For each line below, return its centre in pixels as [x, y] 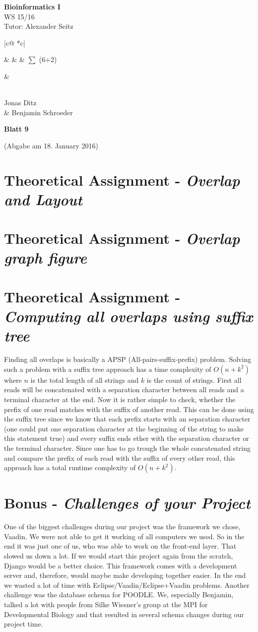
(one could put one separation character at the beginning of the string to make [124, 428]
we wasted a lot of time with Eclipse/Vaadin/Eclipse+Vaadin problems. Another [127, 585]
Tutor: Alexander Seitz [39, 26]
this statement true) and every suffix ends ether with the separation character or [127, 438]
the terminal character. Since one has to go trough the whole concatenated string [127, 448]
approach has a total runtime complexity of [70, 467]
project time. [24, 624]
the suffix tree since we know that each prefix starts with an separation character [127, 419]
